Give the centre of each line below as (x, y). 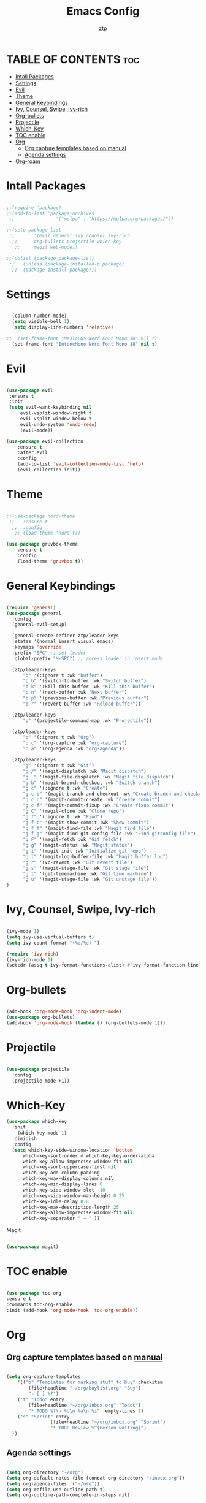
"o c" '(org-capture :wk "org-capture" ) (75, 743)
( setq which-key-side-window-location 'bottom (72, 1150)
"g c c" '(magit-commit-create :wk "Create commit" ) (91, 800)
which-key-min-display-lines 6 (63, 1184)
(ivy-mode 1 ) (23, 932)
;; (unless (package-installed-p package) (67, 264)
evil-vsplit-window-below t (56, 419)
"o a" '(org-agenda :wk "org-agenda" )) (73, 749)
